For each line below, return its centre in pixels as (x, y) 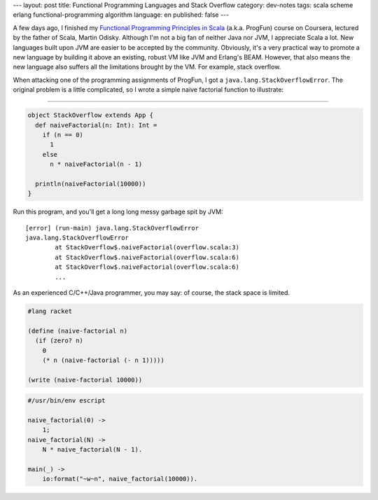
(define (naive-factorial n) (78, 331)
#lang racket (50, 311)
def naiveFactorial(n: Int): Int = (96, 125)
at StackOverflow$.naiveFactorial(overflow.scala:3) (147, 248)
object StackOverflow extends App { (91, 115)
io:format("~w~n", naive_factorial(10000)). (120, 479)
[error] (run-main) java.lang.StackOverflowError (112, 228)
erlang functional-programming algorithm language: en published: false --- (121, 15)
